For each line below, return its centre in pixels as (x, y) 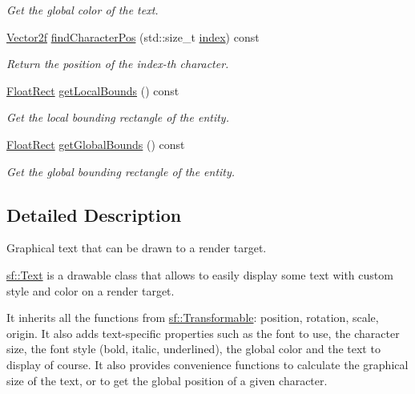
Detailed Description (94, 214)
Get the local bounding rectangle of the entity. (118, 117)
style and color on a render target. (91, 290)
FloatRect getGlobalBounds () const (96, 144)
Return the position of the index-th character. (118, 64)
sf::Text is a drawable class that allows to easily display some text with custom (200, 274)
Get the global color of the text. (83, 10)
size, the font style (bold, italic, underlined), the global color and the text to (193, 349)
